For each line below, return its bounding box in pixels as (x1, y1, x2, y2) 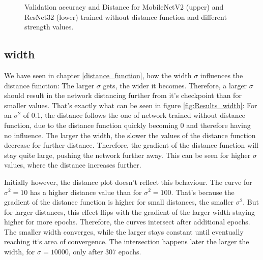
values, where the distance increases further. (4, 159, 141, 170)
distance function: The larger (4, 80, 95, 90)
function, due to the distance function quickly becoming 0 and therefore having (4, 119, 251, 130)
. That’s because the (171, 186, 235, 197)
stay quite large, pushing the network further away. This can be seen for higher (4, 149, 251, 160)
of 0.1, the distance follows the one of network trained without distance (23, 110, 246, 120)
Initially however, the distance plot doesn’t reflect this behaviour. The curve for (4, 176, 252, 187)
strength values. (24, 21, 74, 32)
